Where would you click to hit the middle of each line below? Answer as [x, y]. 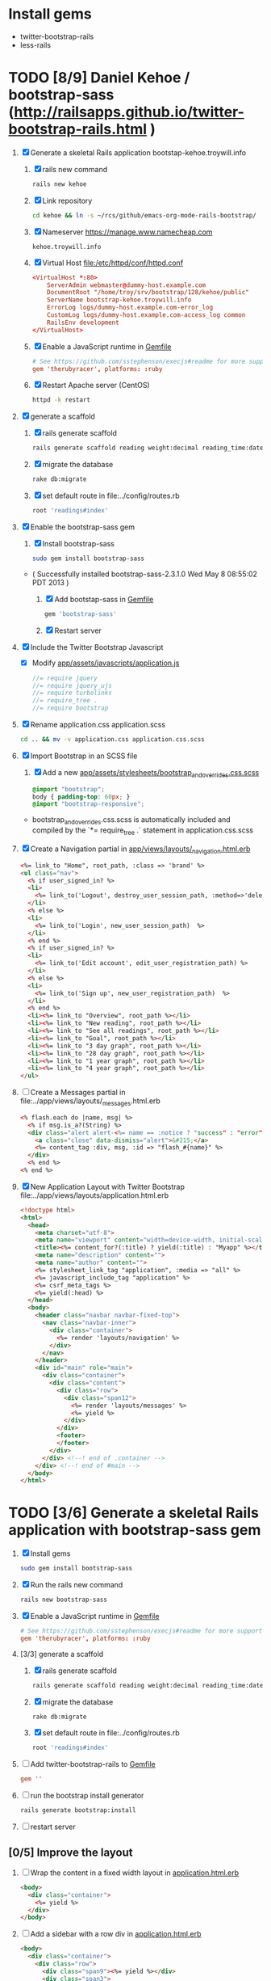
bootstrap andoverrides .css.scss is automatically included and [131, 821]
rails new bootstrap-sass [63, 1600]
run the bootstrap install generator [87, 1796]
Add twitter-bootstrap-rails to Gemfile [93, 1764]
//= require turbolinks [72, 693]
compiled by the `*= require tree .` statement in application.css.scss [143, 831]
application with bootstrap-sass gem [135, 1530]
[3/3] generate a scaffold [62, 1654]
